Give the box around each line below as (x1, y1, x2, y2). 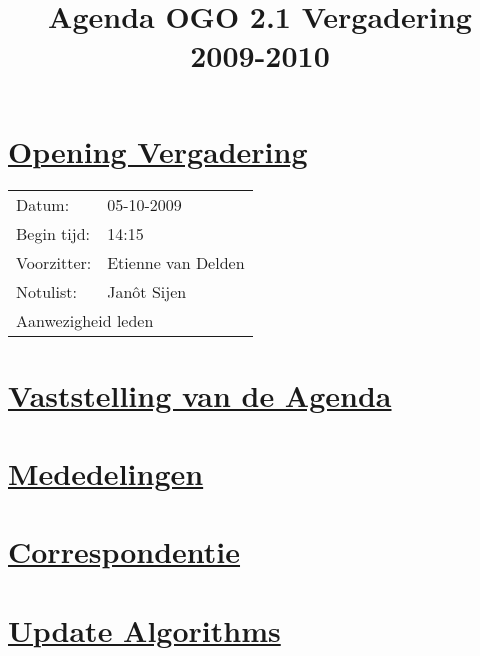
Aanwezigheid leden (16, 308, 154, 332)
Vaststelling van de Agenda (8, 374, 392, 415)
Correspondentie (8, 531, 241, 572)
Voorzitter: (16, 250, 92, 274)
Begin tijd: (16, 221, 91, 245)
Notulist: (16, 279, 77, 303)
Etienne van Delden (107, 250, 245, 274)
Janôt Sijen (107, 279, 187, 303)
